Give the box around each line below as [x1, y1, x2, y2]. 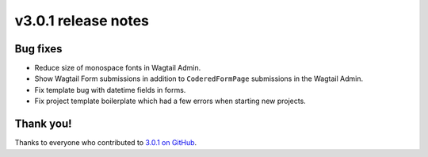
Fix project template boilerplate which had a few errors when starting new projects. [34, 96, 307, 106]
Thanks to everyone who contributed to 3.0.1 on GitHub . [14, 138, 197, 147]
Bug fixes [14, 42, 63, 56]
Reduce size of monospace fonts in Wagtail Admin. [34, 63, 201, 73]
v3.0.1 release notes [14, 12, 150, 29]
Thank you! [14, 117, 72, 131]
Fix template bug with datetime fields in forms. [34, 85, 186, 94]
